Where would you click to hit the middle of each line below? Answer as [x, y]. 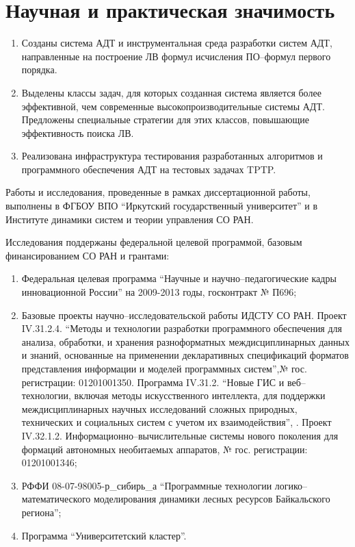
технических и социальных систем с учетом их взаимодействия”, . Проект [176, 422]
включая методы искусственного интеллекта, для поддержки [200, 395]
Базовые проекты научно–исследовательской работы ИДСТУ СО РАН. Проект [184, 315]
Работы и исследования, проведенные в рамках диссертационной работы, [158, 192]
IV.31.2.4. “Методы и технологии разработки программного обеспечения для [182, 328]
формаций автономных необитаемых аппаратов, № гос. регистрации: [165, 449]
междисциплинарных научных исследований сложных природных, [159, 408]
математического [56, 499]
